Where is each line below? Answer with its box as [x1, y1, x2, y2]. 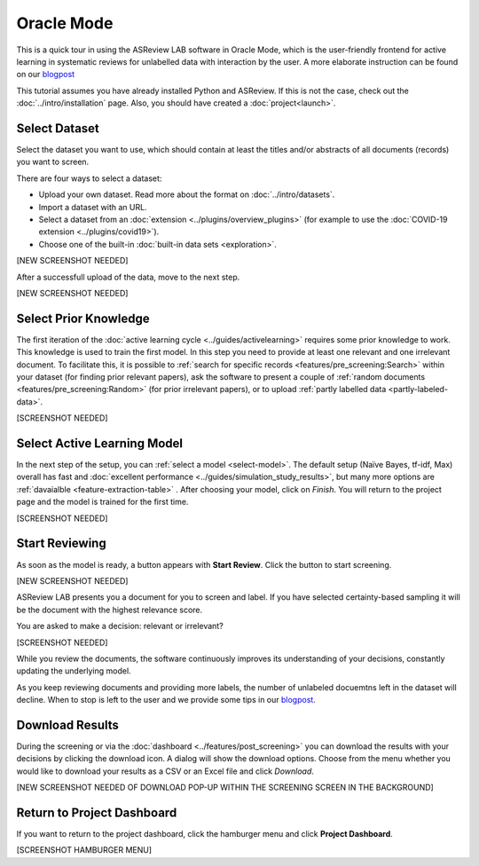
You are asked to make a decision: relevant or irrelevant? [16, 621, 224, 632]
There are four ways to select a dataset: [16, 173, 162, 184]
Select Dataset [16, 121, 99, 136]
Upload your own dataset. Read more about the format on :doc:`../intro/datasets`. [38, 189, 335, 200]
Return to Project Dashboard [16, 805, 177, 820]
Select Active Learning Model [16, 436, 184, 451]
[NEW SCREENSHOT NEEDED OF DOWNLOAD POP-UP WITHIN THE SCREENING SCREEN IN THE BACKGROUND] [16, 782, 434, 793]
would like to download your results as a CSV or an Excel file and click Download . [16, 766, 315, 776]
